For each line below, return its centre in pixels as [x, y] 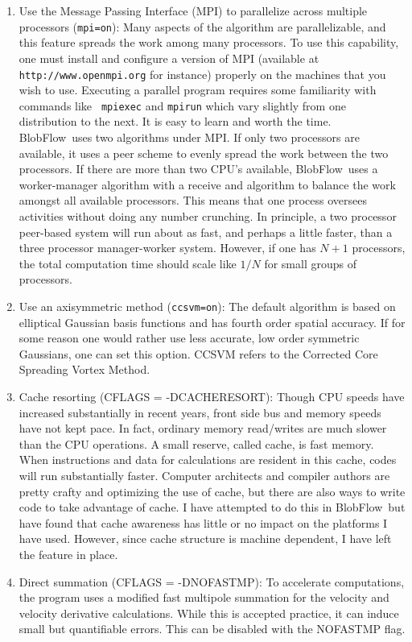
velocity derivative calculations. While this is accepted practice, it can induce [209, 613]
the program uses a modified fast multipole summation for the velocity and [204, 597]
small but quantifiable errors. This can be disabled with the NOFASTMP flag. [212, 629]
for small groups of [310, 263]
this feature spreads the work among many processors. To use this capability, [209, 42]
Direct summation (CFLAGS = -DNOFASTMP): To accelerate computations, [212, 581]
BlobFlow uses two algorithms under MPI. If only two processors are [189, 137]
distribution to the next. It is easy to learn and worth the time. [175, 121]
